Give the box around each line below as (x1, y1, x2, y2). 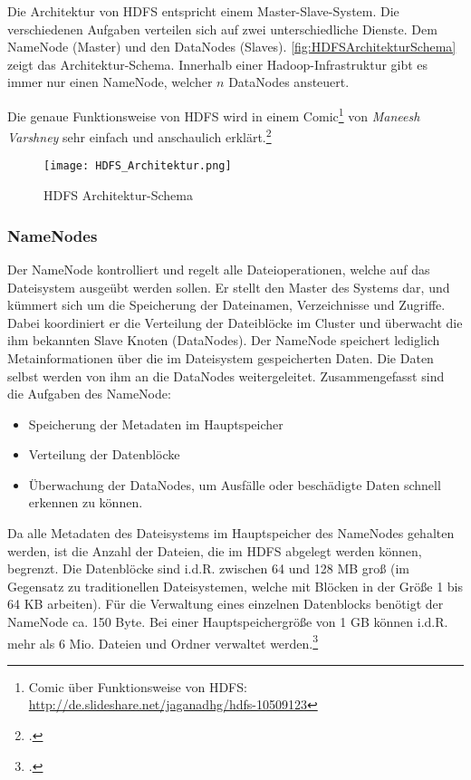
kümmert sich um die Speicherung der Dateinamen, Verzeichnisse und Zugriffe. (7, 295, 446, 314)
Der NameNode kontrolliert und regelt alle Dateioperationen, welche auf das (7, 259, 430, 278)
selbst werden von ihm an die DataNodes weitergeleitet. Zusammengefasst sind (7, 366, 445, 385)
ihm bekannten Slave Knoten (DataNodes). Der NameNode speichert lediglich (7, 331, 440, 350)
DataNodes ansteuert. (228, 72, 350, 91)
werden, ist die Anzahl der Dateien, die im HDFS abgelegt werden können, (7, 541, 422, 560)
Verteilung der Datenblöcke (28, 445, 180, 464)
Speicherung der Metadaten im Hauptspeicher (28, 414, 284, 433)
